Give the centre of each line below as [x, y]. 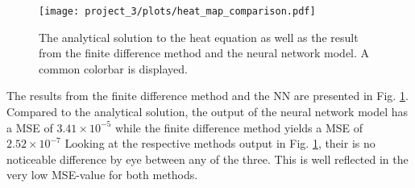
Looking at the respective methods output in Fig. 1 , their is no [220, 143]
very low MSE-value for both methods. [102, 175]
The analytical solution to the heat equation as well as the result [199, 37]
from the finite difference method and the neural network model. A [204, 53]
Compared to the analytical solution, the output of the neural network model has [207, 112]
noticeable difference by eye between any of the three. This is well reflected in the [207, 159]
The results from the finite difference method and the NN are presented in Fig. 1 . [207, 96]
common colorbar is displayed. [113, 68]
